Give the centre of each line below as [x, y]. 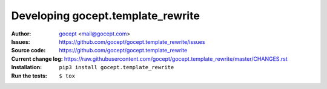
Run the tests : [29, 76]
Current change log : [37, 59]
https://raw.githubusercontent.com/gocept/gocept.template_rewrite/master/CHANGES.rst [176, 59]
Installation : [27, 67]
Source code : [28, 51]
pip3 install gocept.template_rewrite [117, 67]
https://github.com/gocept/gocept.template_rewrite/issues [132, 41]
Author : [21, 34]
